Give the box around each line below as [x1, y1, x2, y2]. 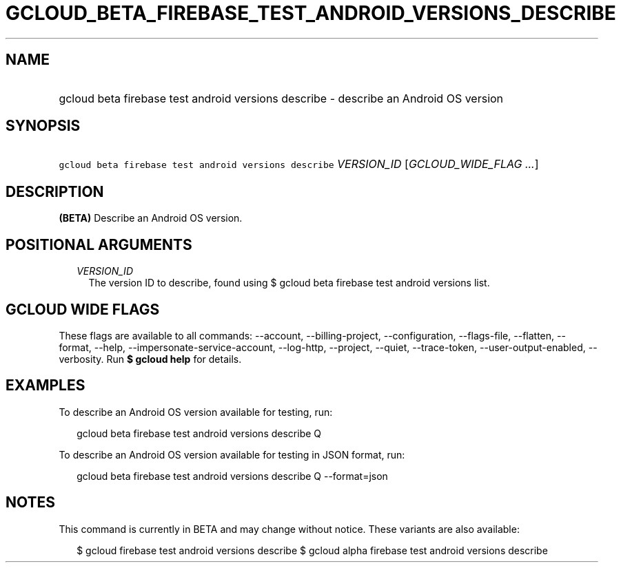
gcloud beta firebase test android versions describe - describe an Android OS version [59, 91, 504, 105]
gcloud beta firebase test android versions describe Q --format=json [77, 470, 388, 482]
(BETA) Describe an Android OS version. [59, 212, 243, 224]
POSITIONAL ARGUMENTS [6, 235, 192, 253]
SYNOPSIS [6, 117, 81, 135]
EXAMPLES [6, 377, 85, 395]
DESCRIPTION [6, 182, 104, 200]
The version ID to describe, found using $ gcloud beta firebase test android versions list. [88, 277, 490, 289]
